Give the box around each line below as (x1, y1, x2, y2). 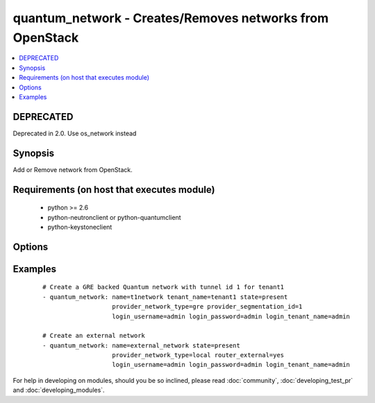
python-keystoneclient (47, 223, 112, 231)
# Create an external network (42, 332, 146, 340)
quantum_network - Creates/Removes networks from (12, 10, 329, 26)
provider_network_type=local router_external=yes (112, 351, 285, 359)
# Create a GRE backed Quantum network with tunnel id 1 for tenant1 (42, 283, 285, 291)
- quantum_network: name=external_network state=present (42, 341, 241, 350)
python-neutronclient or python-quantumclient (47, 213, 181, 221)
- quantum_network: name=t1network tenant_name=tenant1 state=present (42, 293, 288, 301)
